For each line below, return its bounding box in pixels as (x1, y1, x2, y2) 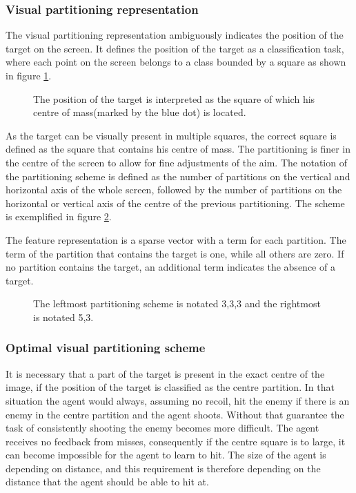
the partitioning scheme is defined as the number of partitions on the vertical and (6, 168, 350, 183)
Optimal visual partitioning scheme (6, 339, 206, 356)
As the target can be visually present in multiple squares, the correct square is (6, 128, 337, 142)
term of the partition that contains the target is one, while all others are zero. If (6, 246, 344, 260)
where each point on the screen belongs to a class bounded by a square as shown (6, 55, 346, 69)
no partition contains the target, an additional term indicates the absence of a (6, 260, 335, 274)
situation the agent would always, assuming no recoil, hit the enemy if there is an (6, 393, 350, 407)
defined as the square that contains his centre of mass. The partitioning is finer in (6, 142, 351, 156)
